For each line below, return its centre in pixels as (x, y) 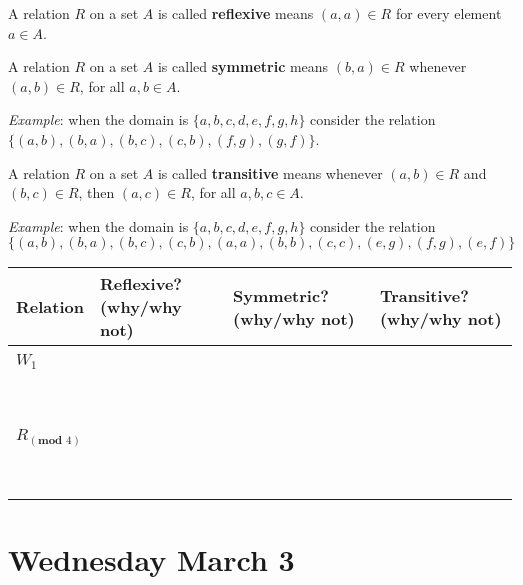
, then (96, 192)
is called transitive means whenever (270, 172)
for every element (448, 13)
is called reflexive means (235, 13)
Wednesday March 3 (151, 558)
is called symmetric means (243, 66)
